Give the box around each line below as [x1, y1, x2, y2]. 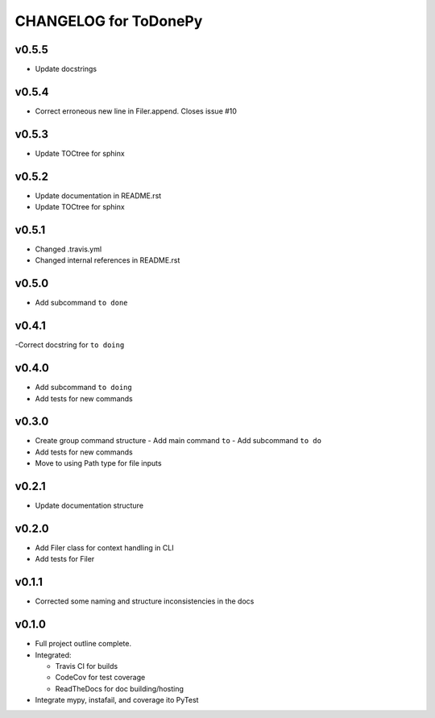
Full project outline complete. [35, 639, 132, 649]
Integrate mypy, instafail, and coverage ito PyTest [35, 695, 199, 705]
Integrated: [35, 650, 72, 660]
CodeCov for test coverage [55, 673, 146, 683]
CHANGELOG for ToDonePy [14, 12, 203, 30]
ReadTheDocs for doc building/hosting [55, 683, 184, 693]
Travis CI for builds [55, 662, 118, 671]
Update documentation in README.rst [35, 190, 162, 201]
